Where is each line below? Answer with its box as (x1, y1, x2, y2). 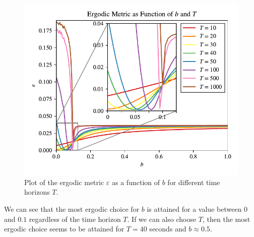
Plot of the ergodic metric (24, 176, 104, 187)
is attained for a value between (147, 203, 242, 214)
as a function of (112, 176, 160, 187)
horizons (24, 187, 50, 197)
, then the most (203, 213, 250, 224)
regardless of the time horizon (29, 213, 121, 224)
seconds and (149, 223, 186, 234)
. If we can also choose (127, 213, 197, 224)
